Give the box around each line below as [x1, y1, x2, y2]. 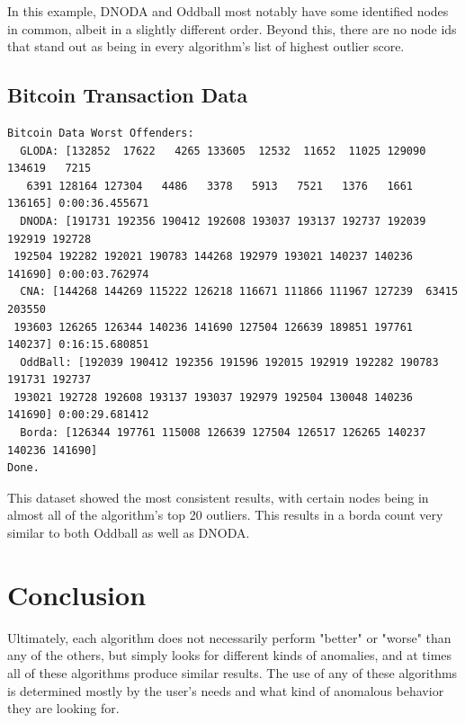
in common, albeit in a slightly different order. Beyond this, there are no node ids [7, 19, 457, 38]
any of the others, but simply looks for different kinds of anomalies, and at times [7, 646, 452, 665]
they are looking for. [7, 699, 120, 718]
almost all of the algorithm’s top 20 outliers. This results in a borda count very [7, 505, 443, 524]
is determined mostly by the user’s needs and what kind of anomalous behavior [7, 681, 444, 700]
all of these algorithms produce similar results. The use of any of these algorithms [7, 663, 458, 682]
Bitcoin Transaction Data [7, 81, 248, 109]
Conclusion [7, 576, 147, 612]
